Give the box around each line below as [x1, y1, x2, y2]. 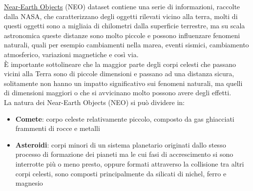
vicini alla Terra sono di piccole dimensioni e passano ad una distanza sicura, [4, 68, 234, 79]
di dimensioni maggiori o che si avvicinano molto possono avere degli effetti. [4, 87, 232, 98]
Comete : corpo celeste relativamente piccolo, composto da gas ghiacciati [15, 113, 234, 124]
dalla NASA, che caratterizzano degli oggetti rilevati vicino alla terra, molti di [4, 11, 238, 21]
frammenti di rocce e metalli [15, 123, 100, 133]
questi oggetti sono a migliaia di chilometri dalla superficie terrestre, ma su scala [4, 21, 245, 31]
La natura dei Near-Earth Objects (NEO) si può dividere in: [4, 97, 185, 107]
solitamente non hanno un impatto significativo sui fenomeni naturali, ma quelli [4, 78, 243, 88]
